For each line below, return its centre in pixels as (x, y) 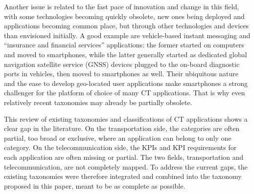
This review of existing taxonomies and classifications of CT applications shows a (126, 119)
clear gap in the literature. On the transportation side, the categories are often (122, 128)
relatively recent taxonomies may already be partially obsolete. (98, 102)
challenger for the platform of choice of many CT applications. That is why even (125, 93)
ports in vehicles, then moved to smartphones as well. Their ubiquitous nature (121, 74)
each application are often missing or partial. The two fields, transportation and (124, 157)
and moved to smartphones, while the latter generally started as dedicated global (126, 54)
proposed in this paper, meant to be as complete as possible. (95, 185)
